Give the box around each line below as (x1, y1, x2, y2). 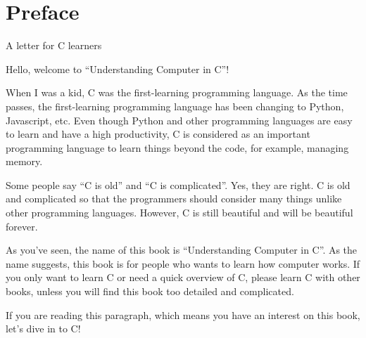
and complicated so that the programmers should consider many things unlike (6, 191, 342, 206)
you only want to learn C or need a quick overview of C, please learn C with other (6, 270, 360, 285)
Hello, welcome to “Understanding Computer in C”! (6, 61, 229, 76)
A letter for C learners (6, 38, 102, 53)
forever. (6, 219, 38, 233)
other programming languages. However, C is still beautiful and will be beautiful (6, 205, 353, 220)
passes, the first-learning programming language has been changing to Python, (6, 98, 344, 113)
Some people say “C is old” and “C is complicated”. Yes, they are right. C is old (6, 177, 351, 192)
